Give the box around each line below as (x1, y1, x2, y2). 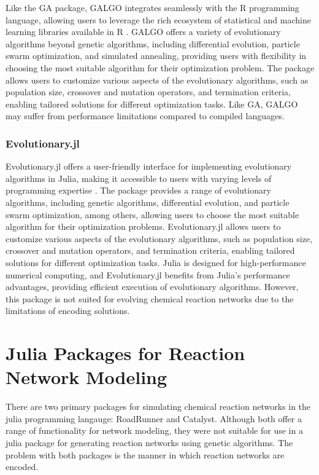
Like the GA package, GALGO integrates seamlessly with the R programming (6, 1, 299, 14)
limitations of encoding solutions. (6, 304, 130, 317)
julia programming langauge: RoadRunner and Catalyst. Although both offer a (6, 412, 302, 425)
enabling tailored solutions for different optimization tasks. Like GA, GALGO (6, 97, 298, 110)
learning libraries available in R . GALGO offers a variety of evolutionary (6, 25, 281, 38)
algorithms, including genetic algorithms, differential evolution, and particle (6, 195, 290, 208)
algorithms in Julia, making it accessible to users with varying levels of (6, 171, 272, 184)
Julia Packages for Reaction (6, 340, 245, 366)
